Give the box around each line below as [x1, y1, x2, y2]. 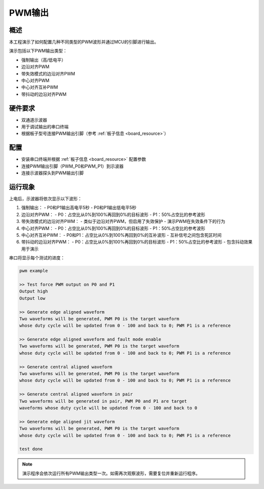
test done [19, 446, 43, 452]
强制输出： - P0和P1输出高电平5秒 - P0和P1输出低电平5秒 [21, 205, 137, 211]
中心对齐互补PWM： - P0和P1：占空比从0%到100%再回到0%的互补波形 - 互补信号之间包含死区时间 [21, 232, 222, 238]
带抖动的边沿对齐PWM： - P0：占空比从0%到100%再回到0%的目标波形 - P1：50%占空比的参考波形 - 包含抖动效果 [21, 239, 253, 245]
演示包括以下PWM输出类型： [9, 48, 67, 54]
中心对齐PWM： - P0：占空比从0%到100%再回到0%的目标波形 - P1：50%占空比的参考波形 [21, 225, 205, 231]
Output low [19, 295, 45, 301]
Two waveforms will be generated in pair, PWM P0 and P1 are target [19, 398, 187, 404]
